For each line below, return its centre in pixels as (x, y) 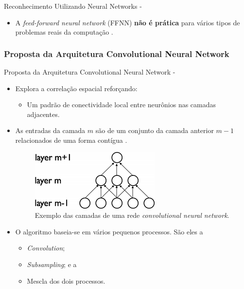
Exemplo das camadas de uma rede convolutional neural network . (132, 215)
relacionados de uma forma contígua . (71, 140)
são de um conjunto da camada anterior (155, 130)
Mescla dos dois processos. (66, 280)
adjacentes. (43, 114)
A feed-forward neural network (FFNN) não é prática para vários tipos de (128, 22)
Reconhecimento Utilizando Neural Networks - (73, 6)
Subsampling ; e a (52, 264)
